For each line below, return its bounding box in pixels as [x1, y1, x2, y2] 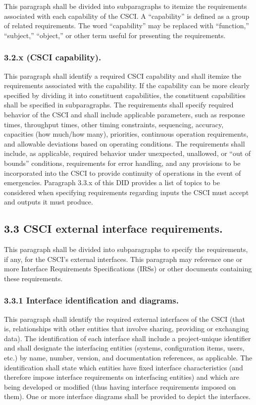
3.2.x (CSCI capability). [4, 51, 102, 63]
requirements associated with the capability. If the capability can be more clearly [4, 80, 250, 91]
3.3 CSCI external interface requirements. [4, 221, 223, 236]
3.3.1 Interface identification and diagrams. [4, 294, 179, 306]
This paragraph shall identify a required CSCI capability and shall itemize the [4, 70, 242, 81]
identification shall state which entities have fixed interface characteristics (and [4, 362, 243, 372]
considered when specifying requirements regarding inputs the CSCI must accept [4, 187, 249, 197]
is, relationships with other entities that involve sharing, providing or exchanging [4, 323, 249, 334]
